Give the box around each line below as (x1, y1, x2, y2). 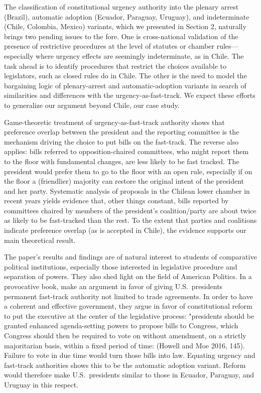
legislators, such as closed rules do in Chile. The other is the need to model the (4, 70, 247, 81)
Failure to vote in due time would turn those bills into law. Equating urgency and (4, 350, 255, 360)
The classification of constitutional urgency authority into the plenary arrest (4, 2, 239, 12)
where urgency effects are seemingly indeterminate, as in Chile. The (36, 50, 244, 61)
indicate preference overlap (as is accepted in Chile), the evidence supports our (4, 225, 246, 235)
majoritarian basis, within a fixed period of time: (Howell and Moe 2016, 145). (4, 340, 245, 350)
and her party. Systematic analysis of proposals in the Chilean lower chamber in (4, 185, 250, 196)
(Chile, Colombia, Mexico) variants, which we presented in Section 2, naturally (4, 21, 246, 32)
